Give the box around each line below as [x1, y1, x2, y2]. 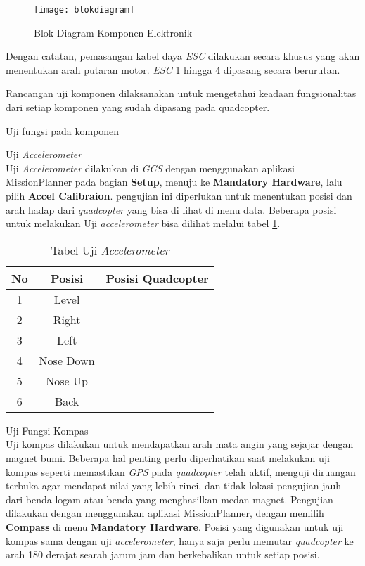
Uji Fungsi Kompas [6, 423, 89, 437]
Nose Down [39, 352, 95, 368]
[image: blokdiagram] [34, 5, 135, 15]
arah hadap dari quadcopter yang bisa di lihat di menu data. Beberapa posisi [6, 202, 337, 217]
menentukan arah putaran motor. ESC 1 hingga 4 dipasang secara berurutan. [6, 62, 340, 77]
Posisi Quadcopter [105, 269, 209, 286]
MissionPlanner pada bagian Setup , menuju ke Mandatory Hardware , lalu [6, 174, 342, 189]
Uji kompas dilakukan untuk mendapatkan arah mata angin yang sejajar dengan [6, 437, 354, 451]
